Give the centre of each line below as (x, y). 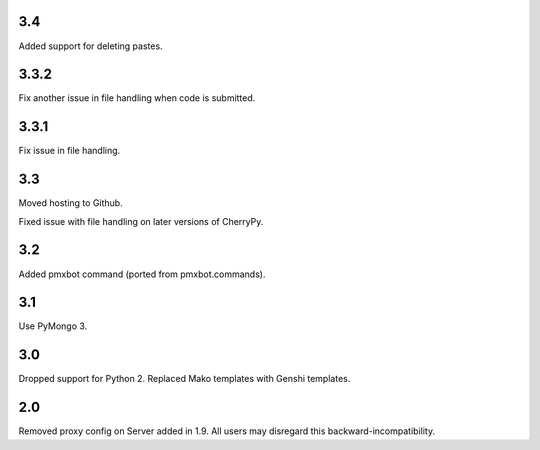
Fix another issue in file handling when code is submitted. (137, 98)
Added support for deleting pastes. (91, 46)
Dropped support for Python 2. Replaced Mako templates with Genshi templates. (184, 379)
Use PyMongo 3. (53, 326)
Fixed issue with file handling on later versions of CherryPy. (141, 221)
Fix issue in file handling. (69, 151)
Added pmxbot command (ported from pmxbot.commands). (142, 274)
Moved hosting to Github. (71, 203)
